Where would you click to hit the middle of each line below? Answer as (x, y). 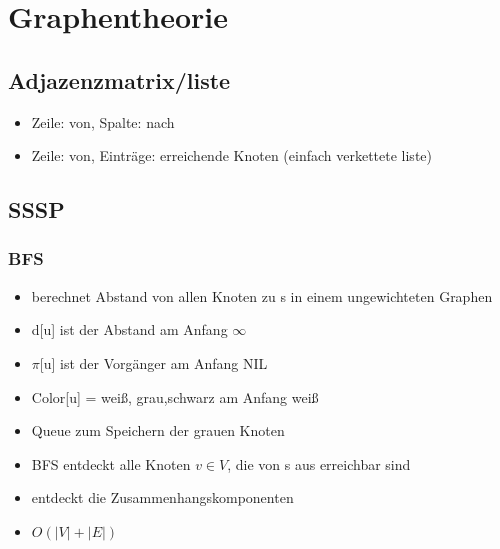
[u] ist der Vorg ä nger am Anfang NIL (153, 362)
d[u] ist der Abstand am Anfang (129, 329)
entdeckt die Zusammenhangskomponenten (162, 497)
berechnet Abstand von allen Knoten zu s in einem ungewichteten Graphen (262, 295)
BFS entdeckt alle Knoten (111, 463)
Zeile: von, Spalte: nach (103, 121)
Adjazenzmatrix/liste (119, 79)
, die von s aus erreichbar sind (319, 463)
